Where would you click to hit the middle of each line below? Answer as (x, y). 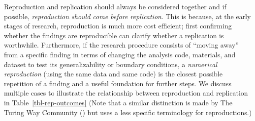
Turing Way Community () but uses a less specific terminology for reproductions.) (128, 112)
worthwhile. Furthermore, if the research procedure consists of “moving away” (121, 45)
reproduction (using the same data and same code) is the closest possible (113, 74)
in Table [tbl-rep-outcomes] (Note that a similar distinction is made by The (118, 102)
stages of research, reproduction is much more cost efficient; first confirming (118, 26)
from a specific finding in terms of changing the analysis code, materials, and (120, 54)
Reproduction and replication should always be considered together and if (115, 6)
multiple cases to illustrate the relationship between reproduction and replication (126, 93)
